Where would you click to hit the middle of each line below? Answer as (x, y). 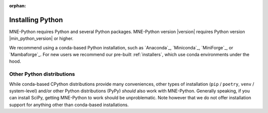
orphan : (18, 6)
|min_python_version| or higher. (41, 38)
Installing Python (36, 20)
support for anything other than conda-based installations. (69, 105)
